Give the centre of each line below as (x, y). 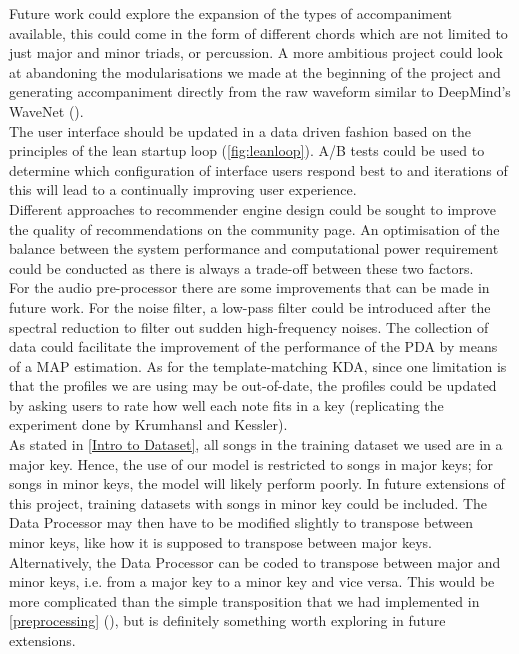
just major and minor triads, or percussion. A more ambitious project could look (256, 52)
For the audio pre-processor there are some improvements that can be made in (249, 287)
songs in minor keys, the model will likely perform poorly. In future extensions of (257, 483)
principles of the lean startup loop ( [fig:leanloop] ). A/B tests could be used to (247, 150)
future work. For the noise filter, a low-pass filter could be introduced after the (250, 306)
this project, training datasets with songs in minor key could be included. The (248, 502)
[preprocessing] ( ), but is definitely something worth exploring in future (227, 620)
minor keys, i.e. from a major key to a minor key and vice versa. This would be (252, 581)
